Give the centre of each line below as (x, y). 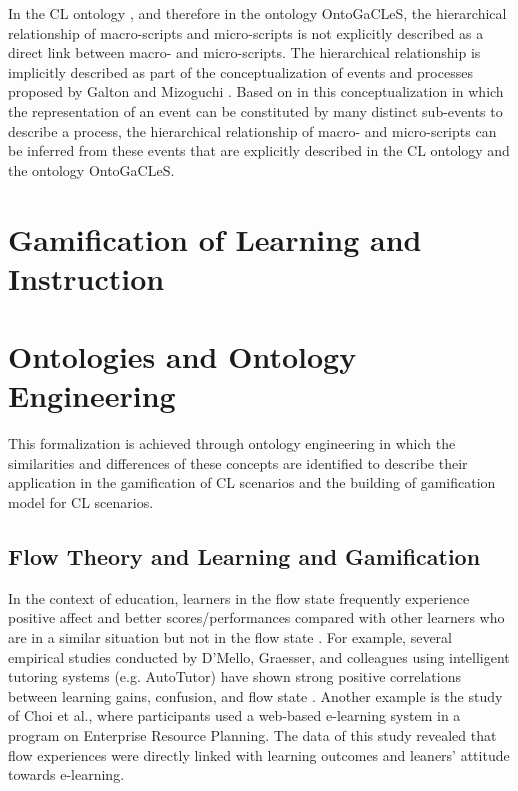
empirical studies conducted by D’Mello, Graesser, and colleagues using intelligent (259, 656)
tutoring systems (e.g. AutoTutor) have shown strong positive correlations (235, 676)
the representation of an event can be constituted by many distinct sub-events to (255, 110)
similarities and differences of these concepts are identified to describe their (238, 462)
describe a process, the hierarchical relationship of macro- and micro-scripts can (252, 130)
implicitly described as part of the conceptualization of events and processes (240, 71)
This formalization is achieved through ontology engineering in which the (232, 443)
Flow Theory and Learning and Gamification (244, 555)
